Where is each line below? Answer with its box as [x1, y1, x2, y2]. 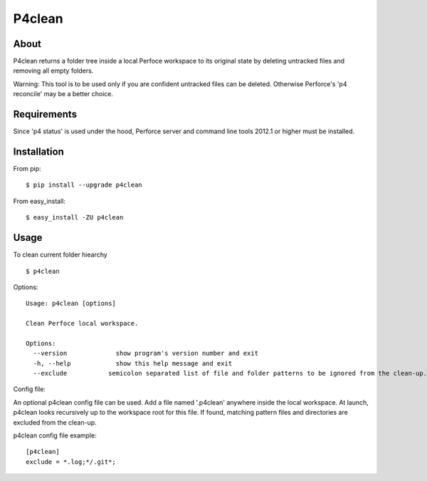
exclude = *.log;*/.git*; [26, 457, 117, 466]
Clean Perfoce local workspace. [26, 319, 139, 328]
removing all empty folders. [13, 66, 94, 75]
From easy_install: [13, 197, 66, 205]
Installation [13, 145, 64, 157]
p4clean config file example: [13, 431, 97, 440]
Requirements [13, 108, 78, 120]
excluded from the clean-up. [13, 418, 97, 427]
